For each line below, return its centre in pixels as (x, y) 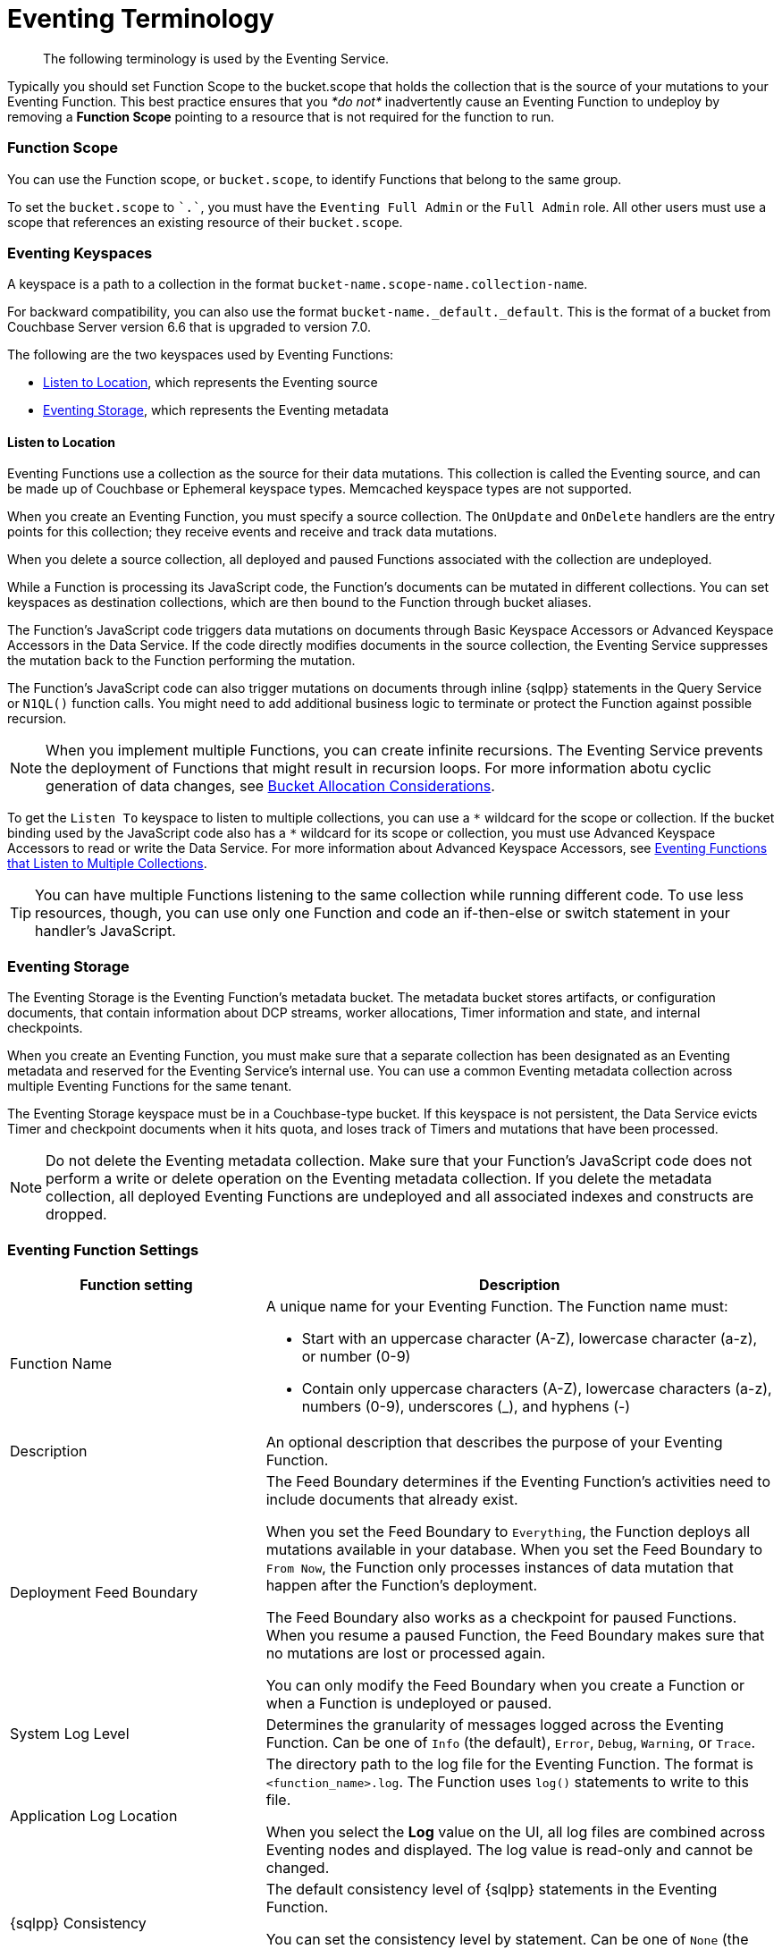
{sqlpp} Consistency (78, 1923)
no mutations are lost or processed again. (406, 1653)
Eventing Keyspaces (80, 253)
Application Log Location (94, 1815)
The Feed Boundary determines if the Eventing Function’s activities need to (518, 1481)
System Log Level (70, 1733)
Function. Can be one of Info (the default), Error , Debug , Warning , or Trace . (511, 1742)
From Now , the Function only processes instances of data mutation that (500, 1567)
